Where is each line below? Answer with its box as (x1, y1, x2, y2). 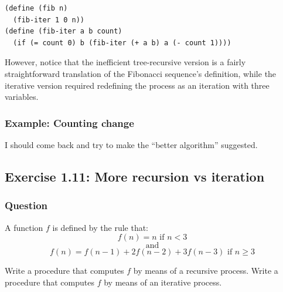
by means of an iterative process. (104, 276, 222, 288)
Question (5, 198, 48, 213)
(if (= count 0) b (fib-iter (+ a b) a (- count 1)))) (13, 38, 231, 47)
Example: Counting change (5, 115, 134, 130)
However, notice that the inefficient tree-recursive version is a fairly (5, 56, 246, 68)
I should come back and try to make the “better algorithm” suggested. (5, 138, 258, 150)
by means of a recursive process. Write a (133, 264, 278, 277)
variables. (5, 90, 39, 103)
